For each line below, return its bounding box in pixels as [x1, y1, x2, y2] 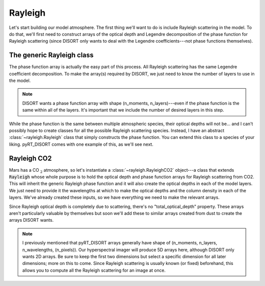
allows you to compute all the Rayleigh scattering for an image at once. [22, 267, 166, 273]
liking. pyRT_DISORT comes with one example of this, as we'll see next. [9, 141, 154, 147]
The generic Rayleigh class [9, 51, 94, 59]
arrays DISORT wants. [9, 217, 54, 223]
